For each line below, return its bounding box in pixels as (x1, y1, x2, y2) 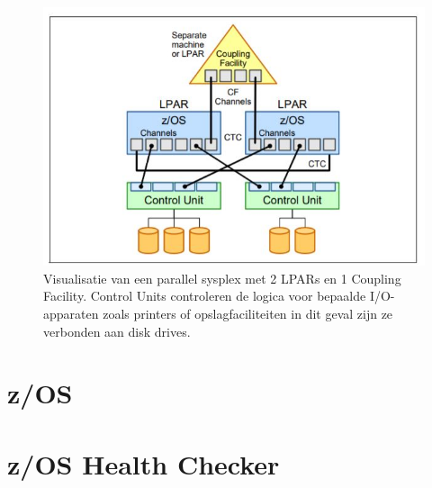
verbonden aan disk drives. (43, 321, 191, 340)
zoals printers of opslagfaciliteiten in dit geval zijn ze (103, 304, 393, 323)
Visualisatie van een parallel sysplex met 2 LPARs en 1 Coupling (43, 268, 401, 287)
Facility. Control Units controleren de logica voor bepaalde (43, 286, 366, 305)
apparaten (43, 304, 99, 323)
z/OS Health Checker (7, 445, 280, 482)
